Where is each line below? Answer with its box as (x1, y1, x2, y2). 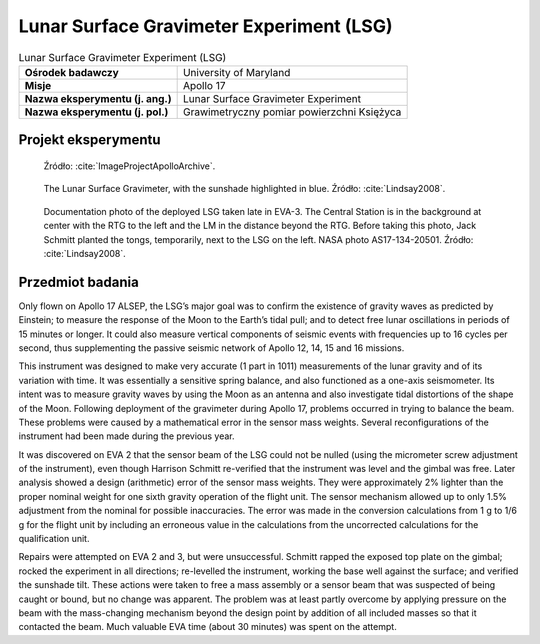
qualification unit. (18, 533, 90, 545)
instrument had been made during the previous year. (18, 430, 235, 442)
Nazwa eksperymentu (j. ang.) (24, 91, 172, 105)
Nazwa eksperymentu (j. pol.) (24, 105, 169, 119)
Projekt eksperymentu (18, 131, 161, 149)
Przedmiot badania (18, 273, 139, 290)
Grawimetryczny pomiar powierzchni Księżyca (182, 105, 402, 119)
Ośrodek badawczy (24, 65, 119, 79)
